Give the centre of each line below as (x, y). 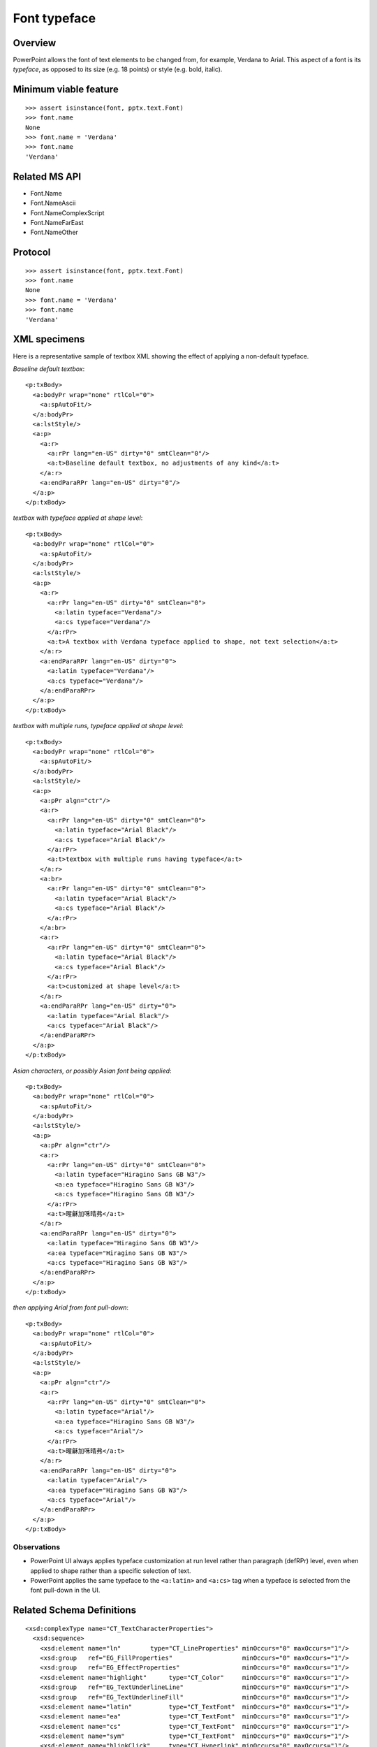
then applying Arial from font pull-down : (71, 1307)
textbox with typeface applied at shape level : (78, 518)
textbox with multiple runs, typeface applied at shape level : (98, 726)
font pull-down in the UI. (65, 1590)
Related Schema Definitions (74, 1610)
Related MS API (47, 176)
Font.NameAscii (53, 203)
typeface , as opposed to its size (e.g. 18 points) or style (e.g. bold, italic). (118, 69)
